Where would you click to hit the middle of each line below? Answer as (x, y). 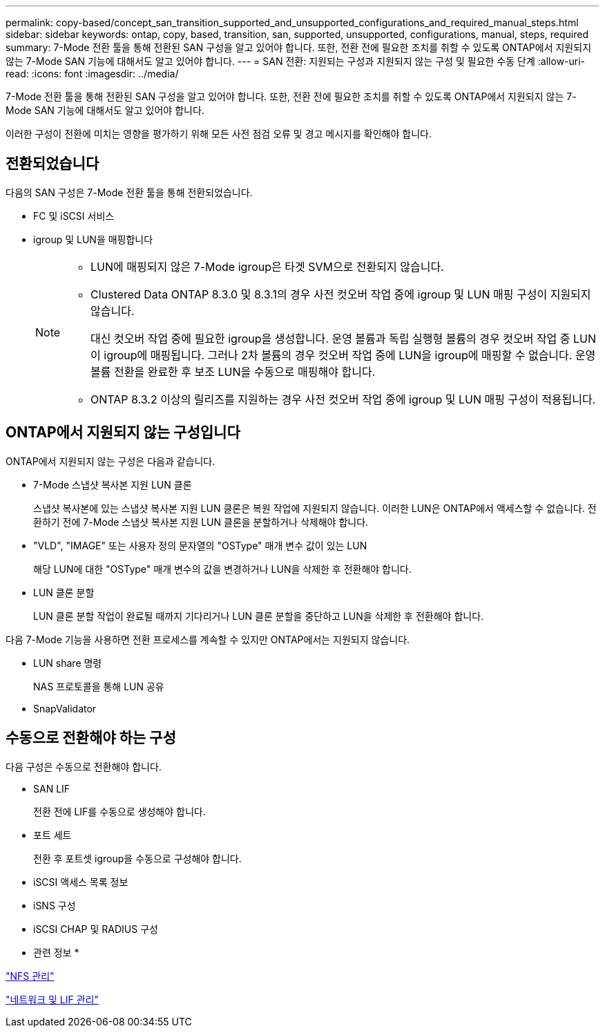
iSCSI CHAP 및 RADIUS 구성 (96, 929)
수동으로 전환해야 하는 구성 (91, 738)
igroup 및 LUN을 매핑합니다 (93, 239)
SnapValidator (65, 708)
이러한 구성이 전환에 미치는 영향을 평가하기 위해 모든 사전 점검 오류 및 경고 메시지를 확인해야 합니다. (219, 134)
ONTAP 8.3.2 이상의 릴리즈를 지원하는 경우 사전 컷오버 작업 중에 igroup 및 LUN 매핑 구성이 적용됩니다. (343, 399)
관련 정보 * (56, 952)
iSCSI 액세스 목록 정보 (81, 882)
